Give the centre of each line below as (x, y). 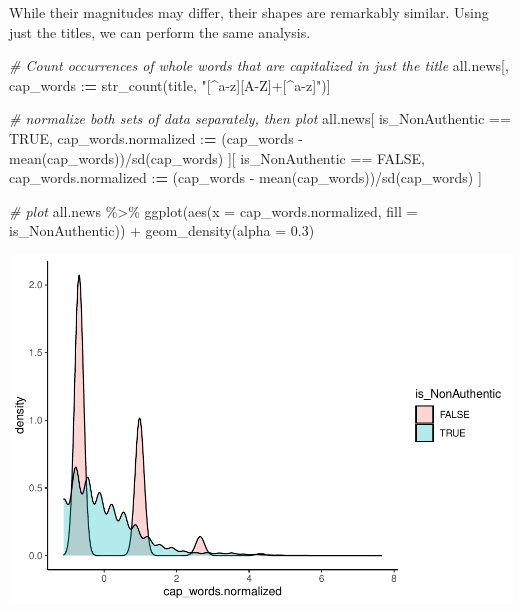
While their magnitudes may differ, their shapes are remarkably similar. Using (249, 12)
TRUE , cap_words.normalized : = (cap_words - (156, 137)
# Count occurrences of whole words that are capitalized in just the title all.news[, (259, 65)
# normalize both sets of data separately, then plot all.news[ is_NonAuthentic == (260, 118)
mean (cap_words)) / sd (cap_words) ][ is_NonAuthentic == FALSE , (217, 157)
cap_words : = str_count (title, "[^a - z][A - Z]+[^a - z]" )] (170, 84)
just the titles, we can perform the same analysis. (160, 31)
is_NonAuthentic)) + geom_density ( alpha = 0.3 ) (162, 230)
